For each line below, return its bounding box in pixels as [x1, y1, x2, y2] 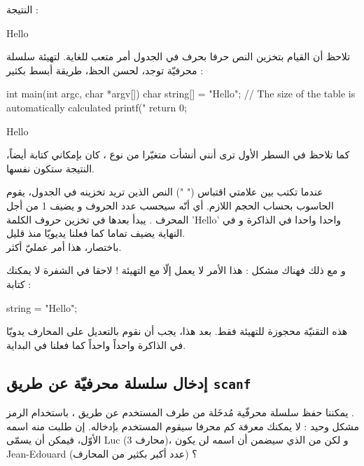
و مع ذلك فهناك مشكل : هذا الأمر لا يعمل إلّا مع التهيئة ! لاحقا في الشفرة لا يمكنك [6, 263, 346, 277]
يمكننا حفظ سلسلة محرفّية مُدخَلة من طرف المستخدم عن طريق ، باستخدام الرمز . [6, 405, 354, 420]
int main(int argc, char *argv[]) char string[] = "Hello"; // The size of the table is [6, 86, 356, 101]
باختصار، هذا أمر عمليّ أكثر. [6, 239, 122, 254]
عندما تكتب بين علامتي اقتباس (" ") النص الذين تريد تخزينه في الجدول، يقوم [6, 184, 323, 199]
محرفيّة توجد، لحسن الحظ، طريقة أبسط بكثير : [6, 62, 204, 77]
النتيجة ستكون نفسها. [6, 160, 94, 175]
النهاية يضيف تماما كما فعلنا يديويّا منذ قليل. [6, 226, 185, 240]
